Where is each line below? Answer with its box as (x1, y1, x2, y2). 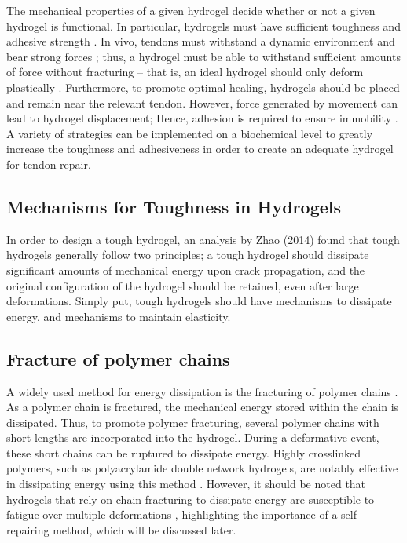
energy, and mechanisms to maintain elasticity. (6, 308, 231, 324)
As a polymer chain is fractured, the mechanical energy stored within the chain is (6, 399, 399, 415)
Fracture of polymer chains (6, 346, 230, 370)
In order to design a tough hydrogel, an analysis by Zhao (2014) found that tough (6, 231, 400, 247)
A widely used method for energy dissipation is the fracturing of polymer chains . (6, 383, 398, 399)
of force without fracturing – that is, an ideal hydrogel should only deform (6, 64, 364, 80)
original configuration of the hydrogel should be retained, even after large (6, 277, 359, 293)
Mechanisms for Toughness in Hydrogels (6, 194, 342, 218)
